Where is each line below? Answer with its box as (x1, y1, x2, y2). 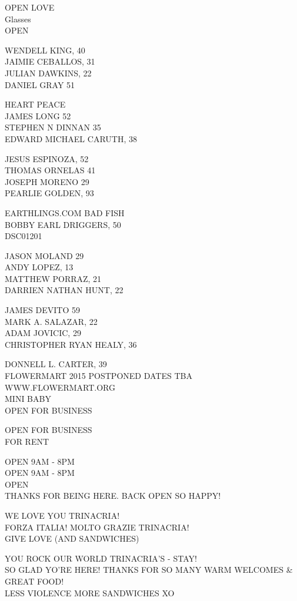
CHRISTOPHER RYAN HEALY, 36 (5, 338, 137, 350)
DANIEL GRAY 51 (5, 78, 75, 90)
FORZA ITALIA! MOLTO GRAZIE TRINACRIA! (5, 521, 189, 533)
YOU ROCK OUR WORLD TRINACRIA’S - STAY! (5, 552, 197, 564)
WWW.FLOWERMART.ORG (5, 381, 115, 393)
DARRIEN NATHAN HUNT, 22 (5, 284, 124, 296)
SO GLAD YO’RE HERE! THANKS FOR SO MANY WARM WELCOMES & (5, 563, 293, 576)
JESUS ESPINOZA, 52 (5, 152, 89, 164)
